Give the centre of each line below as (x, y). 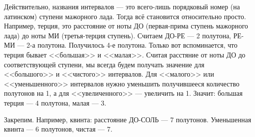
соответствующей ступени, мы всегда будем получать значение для (104, 64)
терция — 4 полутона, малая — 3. (55, 102)
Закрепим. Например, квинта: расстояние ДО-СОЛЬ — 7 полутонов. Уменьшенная (128, 119)
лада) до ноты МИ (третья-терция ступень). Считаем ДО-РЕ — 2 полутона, (118, 35)
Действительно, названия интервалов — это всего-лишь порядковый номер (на (122, 6)
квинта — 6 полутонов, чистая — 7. (58, 129)
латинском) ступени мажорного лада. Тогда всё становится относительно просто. (125, 16)
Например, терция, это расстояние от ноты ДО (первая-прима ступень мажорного (126, 26)
